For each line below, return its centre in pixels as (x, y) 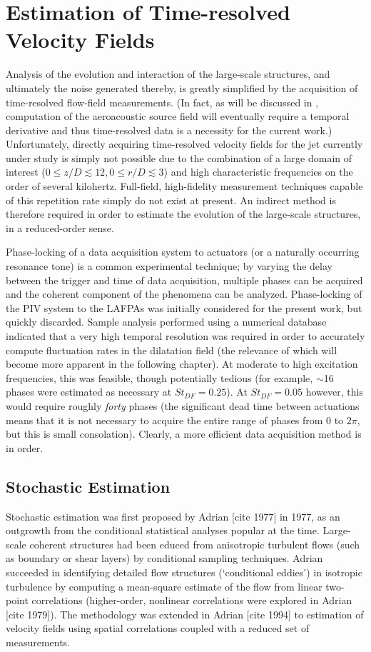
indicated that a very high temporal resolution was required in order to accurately (185, 336)
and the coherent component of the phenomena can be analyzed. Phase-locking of (184, 294)
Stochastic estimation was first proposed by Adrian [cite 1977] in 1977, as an (173, 516)
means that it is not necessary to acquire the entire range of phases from (164, 420)
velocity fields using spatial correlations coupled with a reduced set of (158, 628)
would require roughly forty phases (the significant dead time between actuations (183, 405)
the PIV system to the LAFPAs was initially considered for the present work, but (184, 307)
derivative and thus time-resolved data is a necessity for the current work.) (169, 130)
